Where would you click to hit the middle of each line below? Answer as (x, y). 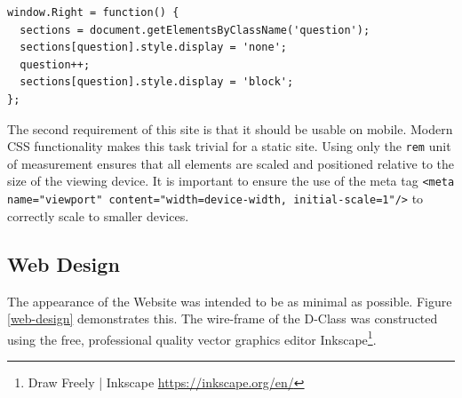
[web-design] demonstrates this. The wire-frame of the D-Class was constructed (223, 318)
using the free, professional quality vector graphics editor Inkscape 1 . (192, 338)
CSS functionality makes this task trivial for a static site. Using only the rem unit (229, 146)
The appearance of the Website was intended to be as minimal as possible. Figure (230, 301)
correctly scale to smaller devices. (98, 215)
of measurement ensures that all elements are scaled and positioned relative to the (231, 163)
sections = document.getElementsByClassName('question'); (195, 30)
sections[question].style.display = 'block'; (157, 82)
